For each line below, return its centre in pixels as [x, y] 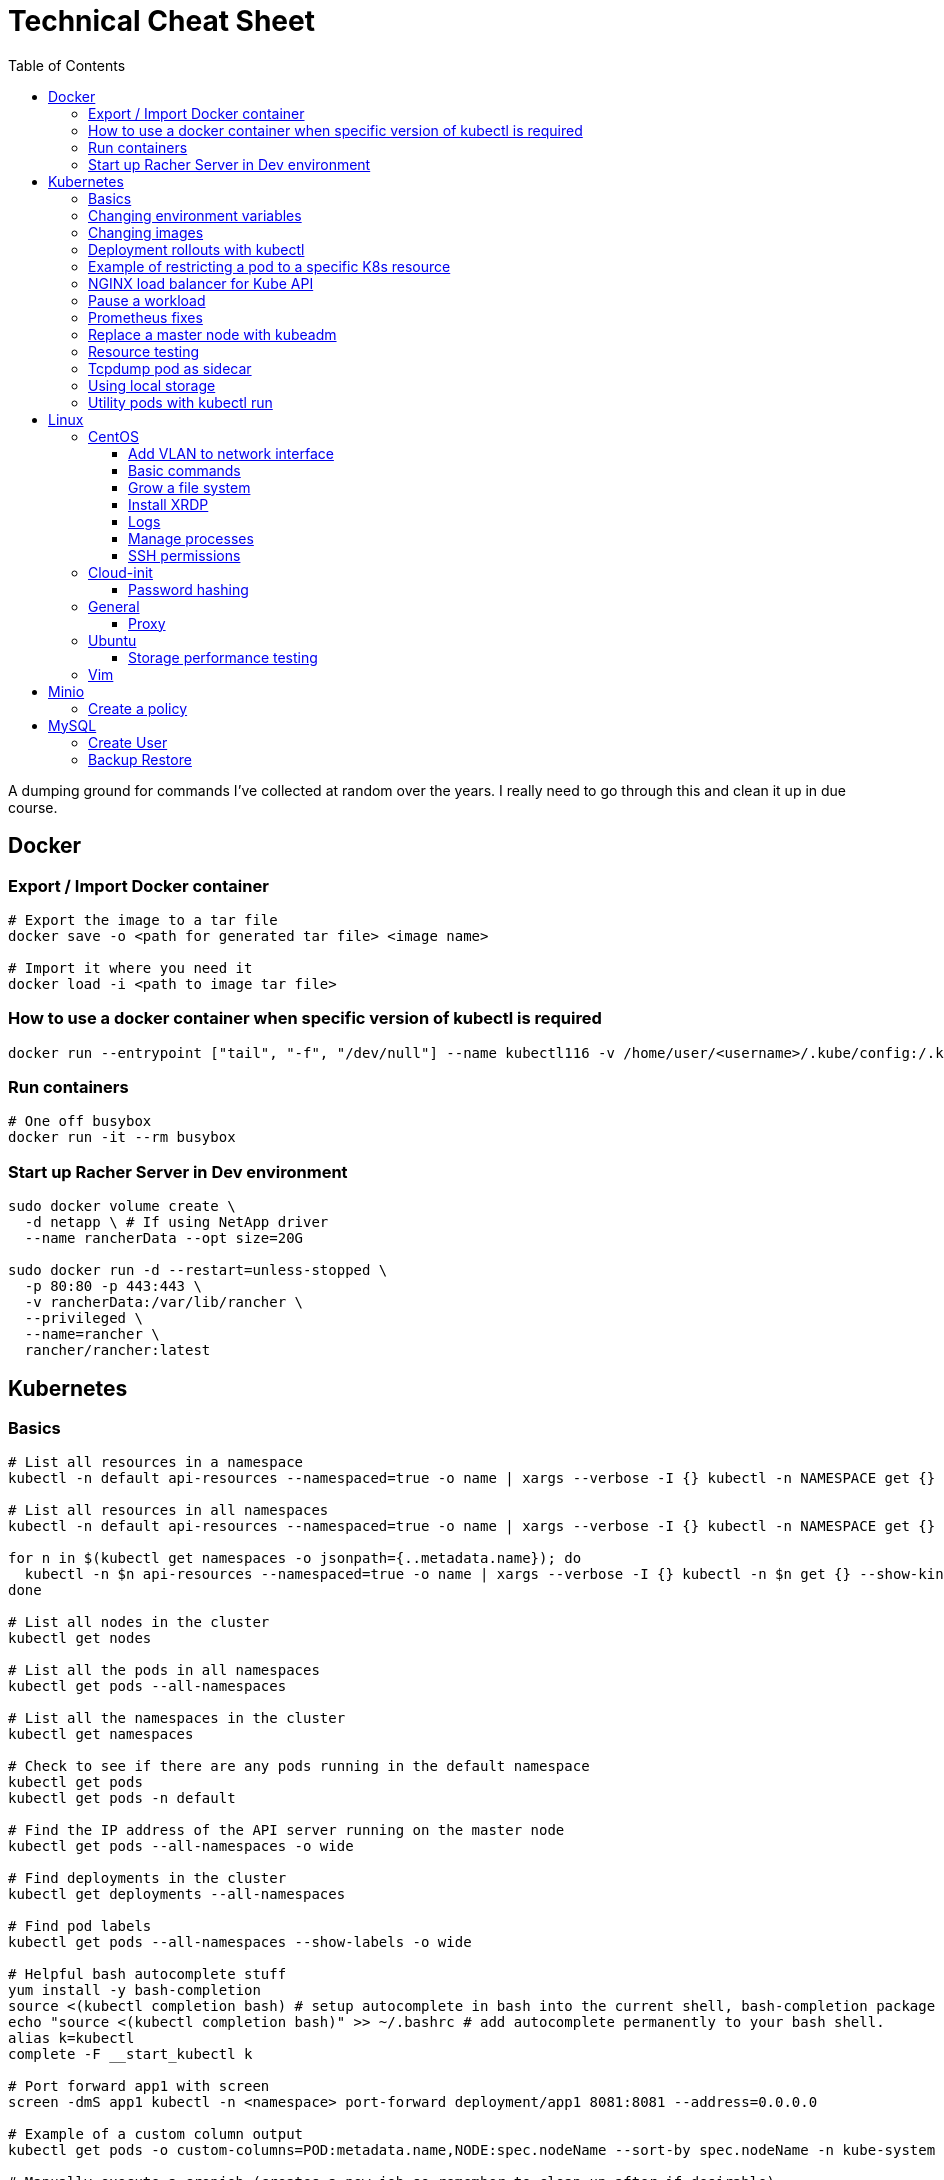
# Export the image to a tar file [143, 919]
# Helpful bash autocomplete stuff [147, 1974]
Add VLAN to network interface [231, 453]
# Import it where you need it [130, 967]
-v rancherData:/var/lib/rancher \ [164, 1302]
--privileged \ [83, 1318]
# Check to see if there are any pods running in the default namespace [299, 1766]
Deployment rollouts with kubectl [196, 249]
